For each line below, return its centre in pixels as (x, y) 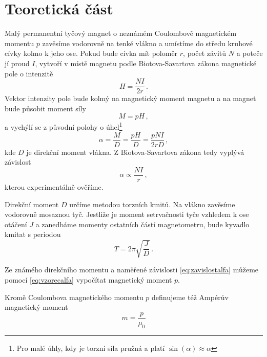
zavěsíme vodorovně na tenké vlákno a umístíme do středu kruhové (147, 43)
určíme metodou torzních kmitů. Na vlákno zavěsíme (152, 204)
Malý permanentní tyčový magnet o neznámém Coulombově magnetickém (121, 33)
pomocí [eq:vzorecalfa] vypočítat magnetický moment (88, 280)
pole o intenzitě (29, 73)
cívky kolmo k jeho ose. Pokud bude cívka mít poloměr (91, 53)
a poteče (250, 53)
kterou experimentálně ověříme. (54, 186)
